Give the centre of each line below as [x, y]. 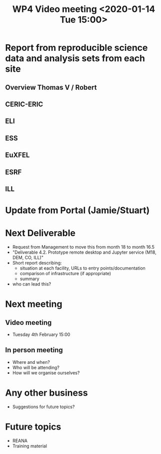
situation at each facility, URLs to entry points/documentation [82, 268]
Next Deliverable [40, 233]
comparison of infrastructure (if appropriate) [65, 274]
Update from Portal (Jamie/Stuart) [78, 211]
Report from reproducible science [77, 48]
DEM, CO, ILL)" [28, 258]
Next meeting [34, 304]
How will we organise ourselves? [46, 373]
